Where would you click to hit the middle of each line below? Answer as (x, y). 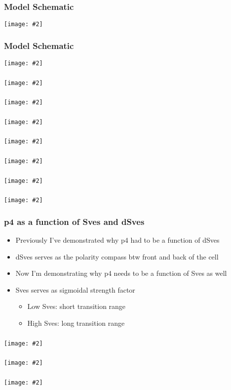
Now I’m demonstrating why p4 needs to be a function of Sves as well (121, 273)
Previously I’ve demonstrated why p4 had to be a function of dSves (117, 240)
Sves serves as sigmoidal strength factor (75, 289)
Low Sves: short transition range (77, 306)
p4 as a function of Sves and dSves (74, 221)
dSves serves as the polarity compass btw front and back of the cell (117, 256)
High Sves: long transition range (76, 323)
